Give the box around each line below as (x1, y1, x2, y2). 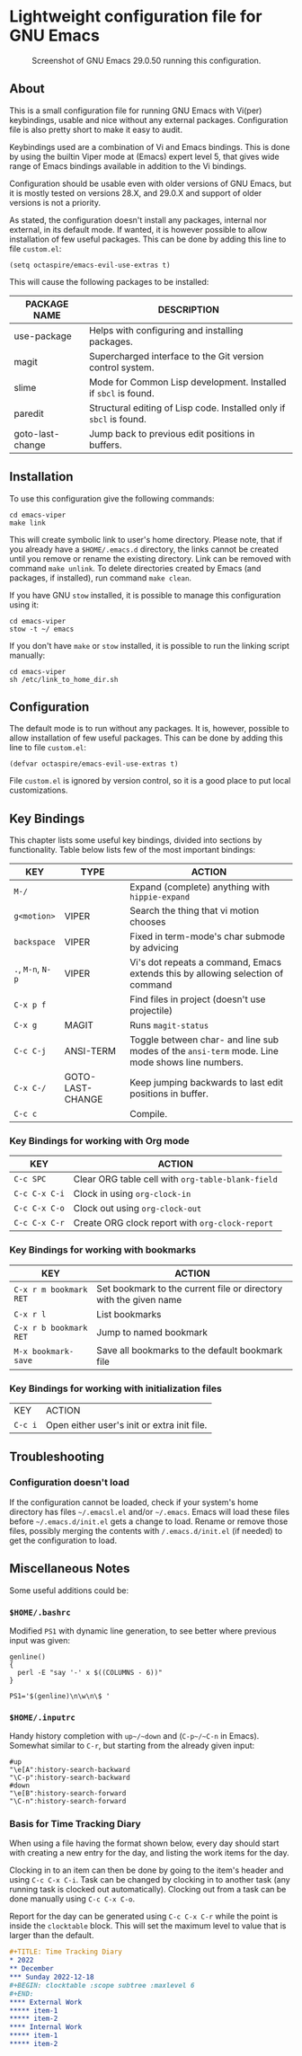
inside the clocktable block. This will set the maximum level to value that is (9, 1920, 287, 1931)
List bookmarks (96, 1307, 162, 1320)
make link (9, 518, 47, 527)
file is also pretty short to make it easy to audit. (9, 124, 182, 135)
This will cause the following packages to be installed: (9, 276, 209, 287)
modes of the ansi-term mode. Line (129, 1045, 279, 1058)
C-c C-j (13, 1046, 47, 1057)
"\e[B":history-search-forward (9, 1789, 127, 1798)
